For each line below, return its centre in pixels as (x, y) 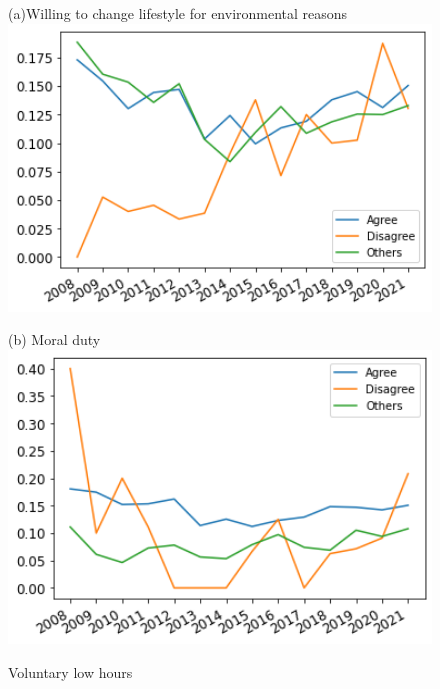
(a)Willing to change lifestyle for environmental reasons (178, 13)
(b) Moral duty (54, 339)
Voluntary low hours (70, 671)
